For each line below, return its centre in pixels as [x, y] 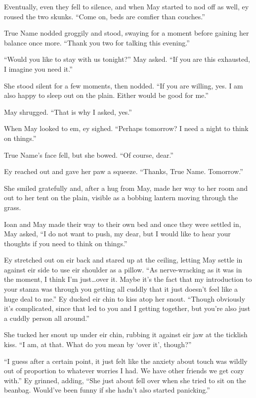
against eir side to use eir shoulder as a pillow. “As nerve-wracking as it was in [123, 269]
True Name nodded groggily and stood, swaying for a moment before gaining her [127, 33]
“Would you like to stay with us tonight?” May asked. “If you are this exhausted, [127, 59]
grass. [13, 207]
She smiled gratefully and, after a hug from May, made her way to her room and [126, 188]
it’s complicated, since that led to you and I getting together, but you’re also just [127, 308]
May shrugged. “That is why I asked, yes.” [68, 111]
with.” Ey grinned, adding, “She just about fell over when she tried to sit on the [125, 380]
